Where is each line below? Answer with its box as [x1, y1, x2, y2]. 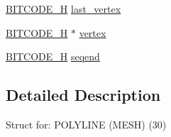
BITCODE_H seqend [6, 49, 100, 64]
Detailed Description [6, 84, 161, 106]
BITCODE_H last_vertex [6, 1, 121, 16]
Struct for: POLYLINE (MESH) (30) [6, 116, 167, 131]
